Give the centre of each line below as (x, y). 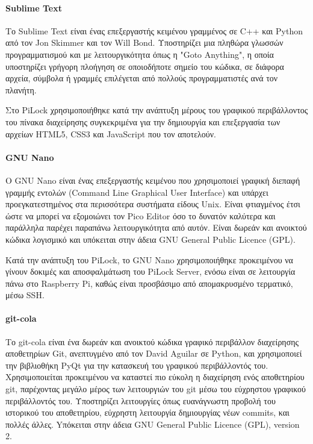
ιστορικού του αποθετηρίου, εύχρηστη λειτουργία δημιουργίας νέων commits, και (147, 412)
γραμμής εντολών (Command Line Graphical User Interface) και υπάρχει (137, 192)
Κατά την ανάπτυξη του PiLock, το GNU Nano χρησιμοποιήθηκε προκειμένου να (149, 259)
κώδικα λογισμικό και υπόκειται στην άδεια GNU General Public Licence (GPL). (150, 239)
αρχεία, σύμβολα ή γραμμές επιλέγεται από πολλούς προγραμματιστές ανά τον (142, 78)
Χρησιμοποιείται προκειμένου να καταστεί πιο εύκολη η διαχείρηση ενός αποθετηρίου (155, 377)
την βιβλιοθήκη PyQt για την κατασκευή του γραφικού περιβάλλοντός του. (137, 365)
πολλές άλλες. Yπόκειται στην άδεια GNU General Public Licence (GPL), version (153, 424)
